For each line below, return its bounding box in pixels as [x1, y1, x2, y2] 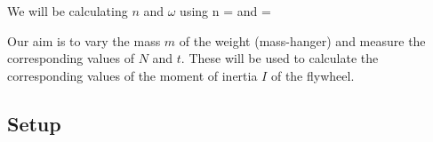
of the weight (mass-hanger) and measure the [179, 31, 426, 50]
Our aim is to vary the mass [7, 31, 161, 50]
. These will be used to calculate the [180, 49, 379, 67]
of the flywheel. [270, 66, 355, 84]
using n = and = [180, 2, 271, 20]
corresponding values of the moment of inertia [7, 66, 258, 84]
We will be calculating [7, 2, 128, 20]
